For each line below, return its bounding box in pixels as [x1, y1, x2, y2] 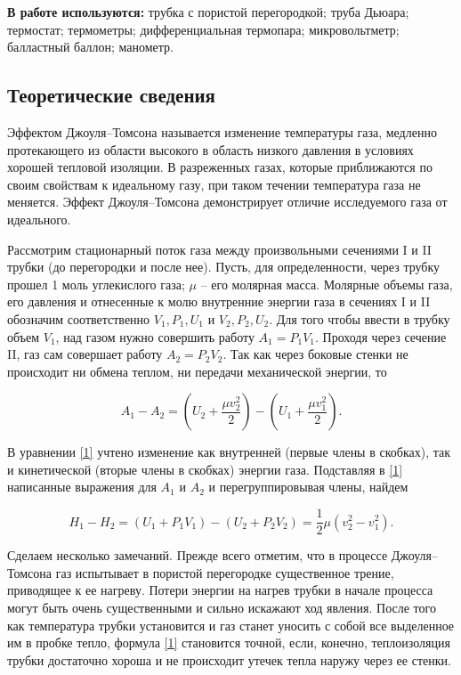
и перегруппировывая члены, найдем [208, 477, 408, 496]
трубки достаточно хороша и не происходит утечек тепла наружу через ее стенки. [7, 650, 451, 669]
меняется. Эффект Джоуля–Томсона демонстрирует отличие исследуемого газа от [7, 192, 448, 211]
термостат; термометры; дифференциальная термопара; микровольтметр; [7, 20, 400, 38]
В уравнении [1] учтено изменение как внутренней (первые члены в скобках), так [7, 443, 451, 461]
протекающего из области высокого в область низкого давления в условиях [7, 140, 414, 159]
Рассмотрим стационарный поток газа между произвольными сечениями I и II [7, 240, 432, 258]
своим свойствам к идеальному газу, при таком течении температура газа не [7, 175, 421, 193]
